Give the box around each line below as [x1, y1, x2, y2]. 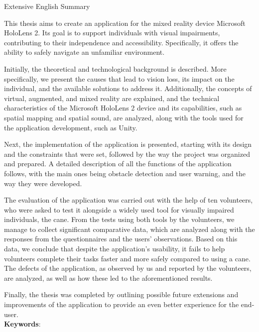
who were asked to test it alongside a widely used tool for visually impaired [4, 204, 234, 215]
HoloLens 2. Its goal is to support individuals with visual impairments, [4, 27, 220, 38]
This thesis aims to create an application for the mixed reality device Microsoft [4, 17, 246, 28]
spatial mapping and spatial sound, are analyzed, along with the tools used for [4, 112, 244, 122]
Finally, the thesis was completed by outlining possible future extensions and [4, 289, 239, 300]
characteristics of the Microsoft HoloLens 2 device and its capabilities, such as [4, 103, 242, 113]
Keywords [4, 319, 39, 329]
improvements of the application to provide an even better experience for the [4, 299, 239, 310]
